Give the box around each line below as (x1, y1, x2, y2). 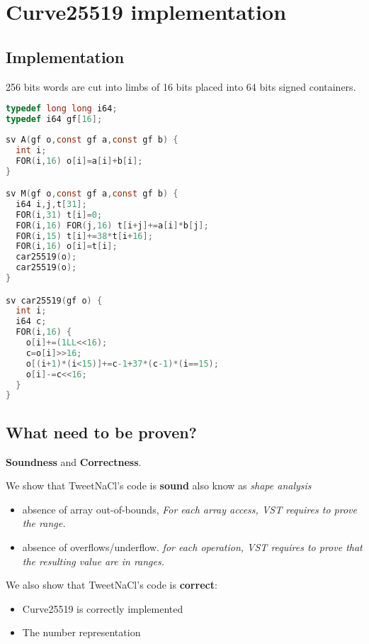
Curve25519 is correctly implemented (22, 601, 183, 616)
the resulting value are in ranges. (22, 553, 165, 568)
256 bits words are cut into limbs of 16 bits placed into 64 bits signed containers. (6, 79, 356, 94)
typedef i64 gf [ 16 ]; (6, 114, 103, 125)
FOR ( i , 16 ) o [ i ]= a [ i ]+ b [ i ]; (16, 155, 143, 166)
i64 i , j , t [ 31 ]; (16, 199, 87, 209)
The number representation (22, 625, 141, 640)
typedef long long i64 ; (6, 104, 118, 114)
